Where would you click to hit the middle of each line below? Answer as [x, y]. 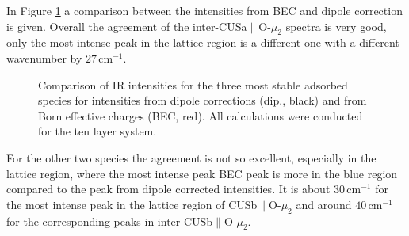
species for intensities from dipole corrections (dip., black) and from [203, 100]
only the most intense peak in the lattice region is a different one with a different [203, 42]
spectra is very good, [336, 26]
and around [324, 204]
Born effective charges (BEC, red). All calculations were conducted [201, 115]
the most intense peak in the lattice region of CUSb [132, 204]
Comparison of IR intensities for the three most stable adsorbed [193, 84]
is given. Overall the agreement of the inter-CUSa [127, 26]
